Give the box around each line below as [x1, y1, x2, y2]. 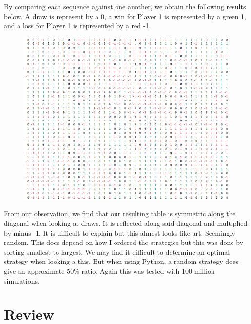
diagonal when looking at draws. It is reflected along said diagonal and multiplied [4, 218, 248, 228]
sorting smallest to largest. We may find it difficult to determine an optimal [4, 246, 230, 257]
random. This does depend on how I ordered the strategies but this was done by [4, 237, 243, 247]
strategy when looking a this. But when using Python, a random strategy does [4, 256, 239, 266]
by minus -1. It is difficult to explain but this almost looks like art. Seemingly [4, 227, 235, 238]
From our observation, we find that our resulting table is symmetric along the [4, 208, 236, 219]
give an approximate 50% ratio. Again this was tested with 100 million [4, 265, 215, 276]
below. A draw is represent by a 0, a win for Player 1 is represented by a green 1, [4, 11, 246, 21]
